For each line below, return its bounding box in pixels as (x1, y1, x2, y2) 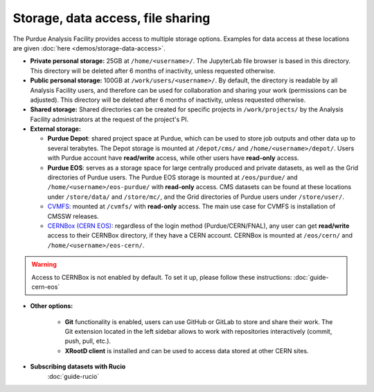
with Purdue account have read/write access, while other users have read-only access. (47, 154, 299, 162)
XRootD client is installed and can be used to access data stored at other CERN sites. (64, 346, 309, 355)
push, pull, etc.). (64, 337, 111, 346)
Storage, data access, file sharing (12, 10, 211, 26)
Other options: (30, 302, 73, 310)
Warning (31, 260, 57, 269)
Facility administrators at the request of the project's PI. (30, 115, 189, 123)
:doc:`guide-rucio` (47, 372, 100, 380)
